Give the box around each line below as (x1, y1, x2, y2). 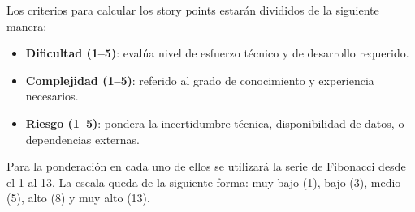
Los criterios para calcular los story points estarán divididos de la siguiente (6, 2, 379, 18)
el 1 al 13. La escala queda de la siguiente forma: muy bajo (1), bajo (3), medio (6, 173, 401, 190)
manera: (6, 17, 47, 34)
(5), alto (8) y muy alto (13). (6, 189, 150, 206)
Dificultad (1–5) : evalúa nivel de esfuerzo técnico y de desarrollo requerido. (25, 45, 409, 61)
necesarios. (25, 87, 79, 104)
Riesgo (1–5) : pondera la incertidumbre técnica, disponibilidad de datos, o (25, 114, 404, 131)
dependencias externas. (25, 130, 140, 147)
